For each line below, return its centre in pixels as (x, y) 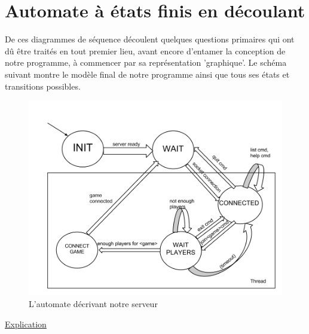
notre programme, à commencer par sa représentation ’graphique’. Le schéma (146, 62)
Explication (26, 324)
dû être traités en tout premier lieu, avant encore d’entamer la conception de (145, 50)
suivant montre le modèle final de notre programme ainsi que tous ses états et (147, 74)
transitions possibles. (43, 86)
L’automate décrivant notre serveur (93, 304)
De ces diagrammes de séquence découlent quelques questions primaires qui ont (150, 39)
